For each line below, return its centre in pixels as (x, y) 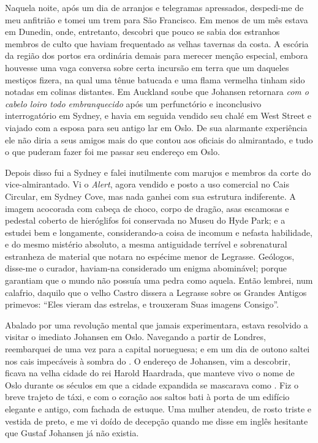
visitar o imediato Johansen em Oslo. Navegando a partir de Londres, (135, 337)
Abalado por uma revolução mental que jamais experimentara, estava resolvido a (157, 324)
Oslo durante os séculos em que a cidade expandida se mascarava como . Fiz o (152, 384)
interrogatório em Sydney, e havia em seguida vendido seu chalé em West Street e (158, 115)
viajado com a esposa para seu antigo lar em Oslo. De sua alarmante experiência (156, 127)
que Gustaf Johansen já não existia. (72, 433)
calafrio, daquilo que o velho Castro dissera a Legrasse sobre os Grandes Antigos (156, 292)
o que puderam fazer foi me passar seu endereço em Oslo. (112, 152)
